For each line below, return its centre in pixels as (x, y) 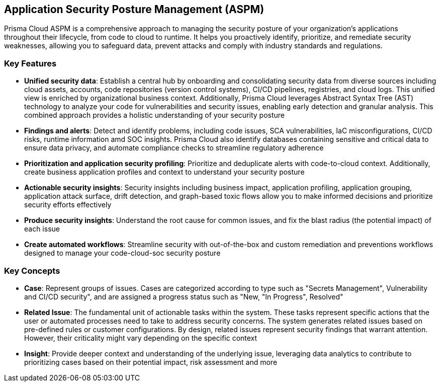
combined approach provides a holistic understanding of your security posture (154, 115)
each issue (42, 229)
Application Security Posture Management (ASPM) (134, 9)
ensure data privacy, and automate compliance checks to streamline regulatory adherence (174, 148)
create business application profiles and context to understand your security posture (164, 172)
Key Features (30, 63)
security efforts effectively (68, 205)
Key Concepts (32, 271)
